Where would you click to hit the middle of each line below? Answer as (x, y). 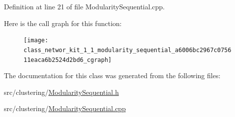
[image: (36, 41)
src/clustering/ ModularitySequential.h (61, 92)
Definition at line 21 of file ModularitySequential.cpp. (84, 6)
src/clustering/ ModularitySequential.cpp (65, 108)
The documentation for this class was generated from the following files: (112, 75)
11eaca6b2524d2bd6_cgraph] (68, 60)
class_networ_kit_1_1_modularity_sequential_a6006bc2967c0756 (128, 50)
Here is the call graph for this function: (63, 23)
